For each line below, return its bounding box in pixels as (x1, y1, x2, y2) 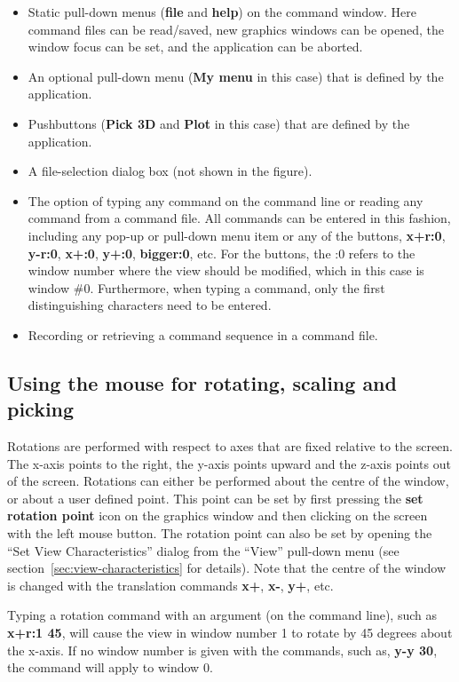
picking (7, 395, 75, 423)
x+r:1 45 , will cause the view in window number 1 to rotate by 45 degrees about (7, 623, 453, 642)
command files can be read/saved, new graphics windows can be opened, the (28, 20, 444, 38)
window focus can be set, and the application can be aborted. (28, 37, 363, 56)
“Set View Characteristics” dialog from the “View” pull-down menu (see (7, 541, 400, 559)
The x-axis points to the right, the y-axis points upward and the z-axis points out (7, 454, 451, 472)
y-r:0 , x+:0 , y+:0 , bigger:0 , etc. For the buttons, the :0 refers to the (28, 243, 415, 262)
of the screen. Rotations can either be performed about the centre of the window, (7, 472, 449, 490)
